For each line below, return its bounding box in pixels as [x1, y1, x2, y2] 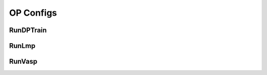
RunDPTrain [9, 26, 47, 34]
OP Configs [9, 7, 57, 18]
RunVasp [9, 57, 38, 66]
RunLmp [9, 42, 36, 50]
